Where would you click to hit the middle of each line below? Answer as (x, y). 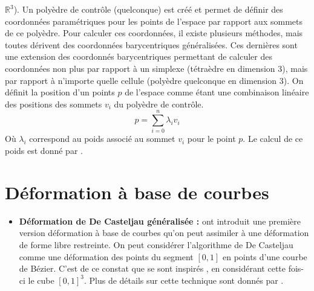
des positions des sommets (54, 104)
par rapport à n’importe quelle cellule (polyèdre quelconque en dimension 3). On (154, 80)
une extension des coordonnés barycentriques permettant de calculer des (139, 56)
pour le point (211, 139)
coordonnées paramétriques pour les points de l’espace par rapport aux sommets (154, 21)
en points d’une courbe (265, 256)
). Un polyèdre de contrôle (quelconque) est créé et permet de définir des (148, 9)
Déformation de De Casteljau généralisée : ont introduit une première (160, 221)
